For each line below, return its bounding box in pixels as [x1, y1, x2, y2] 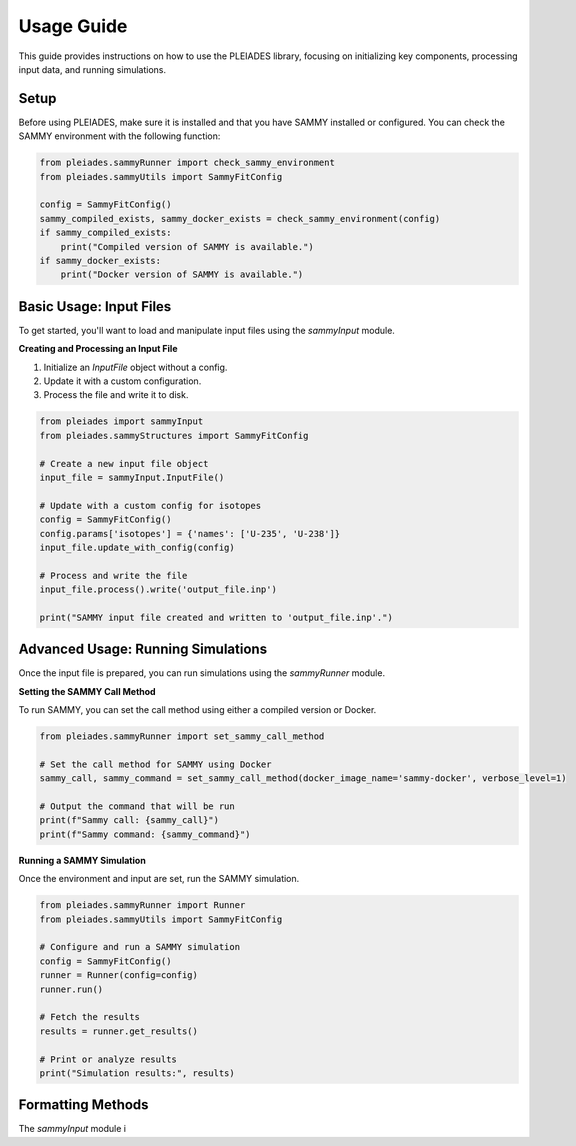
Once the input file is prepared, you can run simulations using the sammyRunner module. [18, 667, 385, 679]
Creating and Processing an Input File [18, 343, 178, 355]
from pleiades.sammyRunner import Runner [39, 900, 246, 911]
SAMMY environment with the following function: [18, 130, 221, 142]
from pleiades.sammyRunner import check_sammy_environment [39, 157, 335, 169]
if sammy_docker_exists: [39, 255, 162, 266]
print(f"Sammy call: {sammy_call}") [39, 815, 220, 826]
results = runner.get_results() [39, 1025, 199, 1037]
